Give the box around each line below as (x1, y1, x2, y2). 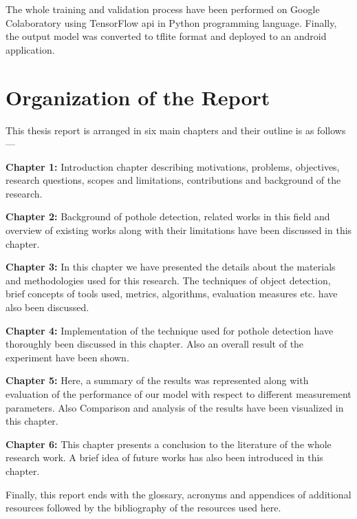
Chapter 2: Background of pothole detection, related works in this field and (6, 209, 330, 224)
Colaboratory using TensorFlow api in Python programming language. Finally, (6, 15, 337, 30)
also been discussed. (6, 300, 89, 315)
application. (6, 42, 55, 56)
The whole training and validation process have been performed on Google (6, 2, 320, 16)
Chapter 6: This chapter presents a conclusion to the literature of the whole (6, 436, 332, 451)
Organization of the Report (6, 83, 270, 111)
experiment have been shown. (6, 350, 129, 364)
